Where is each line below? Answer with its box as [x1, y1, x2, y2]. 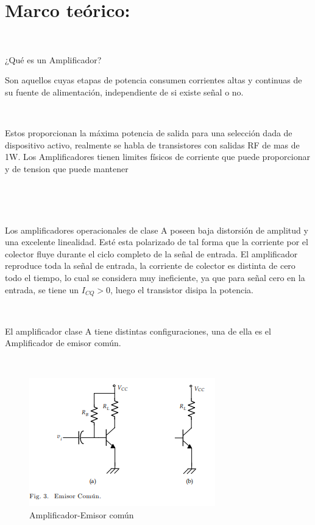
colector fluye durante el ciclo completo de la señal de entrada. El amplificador [5, 247, 298, 260]
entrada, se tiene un [5, 283, 79, 296]
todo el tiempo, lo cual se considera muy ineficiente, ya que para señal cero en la [5, 271, 305, 284]
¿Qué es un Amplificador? [5, 53, 102, 66]
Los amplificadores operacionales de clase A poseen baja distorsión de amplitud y [5, 223, 308, 236]
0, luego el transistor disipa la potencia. [106, 283, 253, 296]
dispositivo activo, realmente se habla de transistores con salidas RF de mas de [5, 138, 300, 151]
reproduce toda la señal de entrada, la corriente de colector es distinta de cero [5, 259, 296, 272]
